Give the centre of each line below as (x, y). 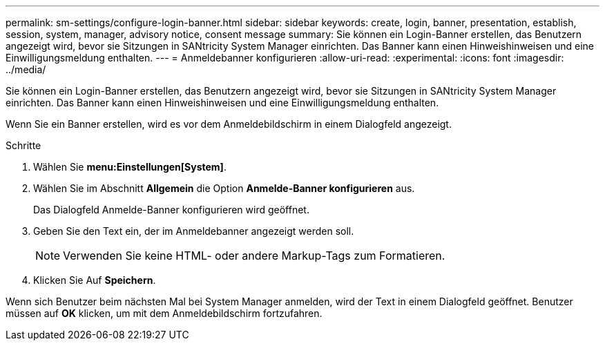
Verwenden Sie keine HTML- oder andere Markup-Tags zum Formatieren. (254, 256)
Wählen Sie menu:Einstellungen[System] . (130, 167)
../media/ (26, 69)
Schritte (23, 145)
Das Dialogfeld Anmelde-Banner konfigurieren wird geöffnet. (171, 210)
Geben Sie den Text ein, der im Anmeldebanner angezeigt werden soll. (194, 231)
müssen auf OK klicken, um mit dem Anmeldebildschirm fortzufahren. (164, 313)
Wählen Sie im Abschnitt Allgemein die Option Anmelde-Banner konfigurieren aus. (224, 188)
